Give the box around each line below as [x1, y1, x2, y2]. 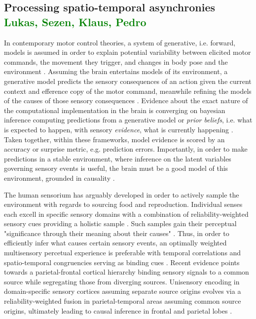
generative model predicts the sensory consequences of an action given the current [4, 76, 252, 86]
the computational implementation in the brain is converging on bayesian [4, 105, 225, 115]
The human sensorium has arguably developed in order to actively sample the [4, 189, 239, 199]
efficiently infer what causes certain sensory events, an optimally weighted [4, 238, 227, 248]
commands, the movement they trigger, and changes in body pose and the [4, 56, 228, 67]
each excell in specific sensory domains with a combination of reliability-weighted [4, 208, 249, 219]
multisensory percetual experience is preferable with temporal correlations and [4, 247, 241, 258]
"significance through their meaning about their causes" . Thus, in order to [4, 228, 229, 238]
